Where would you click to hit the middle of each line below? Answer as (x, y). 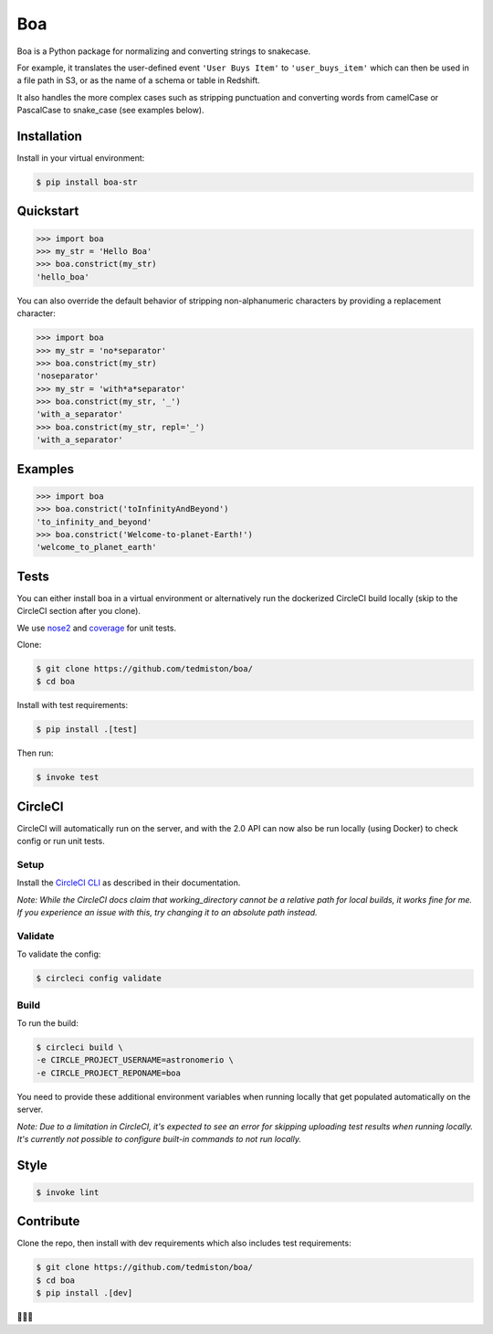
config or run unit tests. (61, 842)
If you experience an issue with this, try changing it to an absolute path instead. (168, 913)
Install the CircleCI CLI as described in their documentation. (129, 883)
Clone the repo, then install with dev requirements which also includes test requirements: (184, 1244)
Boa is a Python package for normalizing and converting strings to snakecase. (164, 51)
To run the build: (48, 1023)
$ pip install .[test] (87, 730)
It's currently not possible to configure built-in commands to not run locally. (159, 1138)
